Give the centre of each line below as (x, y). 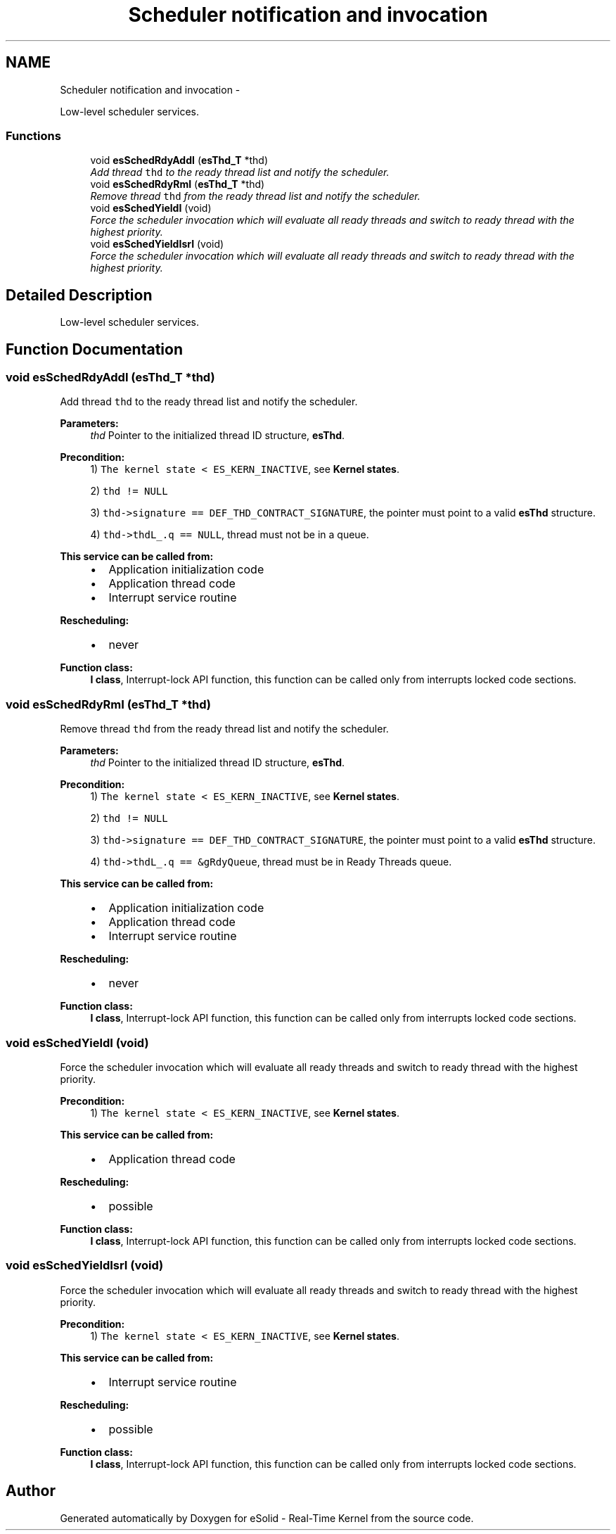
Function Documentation (94, 349)
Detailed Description (79, 295)
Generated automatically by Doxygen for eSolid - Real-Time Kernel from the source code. (267, 1518)
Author (31, 1491)
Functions (33, 135)
